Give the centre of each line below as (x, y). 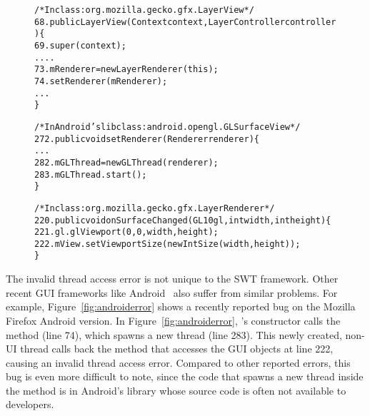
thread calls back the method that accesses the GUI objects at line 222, (177, 349)
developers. (30, 404)
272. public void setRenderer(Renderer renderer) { (147, 139)
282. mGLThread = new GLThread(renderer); (126, 162)
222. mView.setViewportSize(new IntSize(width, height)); (167, 244)
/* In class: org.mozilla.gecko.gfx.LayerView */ (144, 10)
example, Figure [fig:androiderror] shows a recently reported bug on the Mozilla (181, 306)
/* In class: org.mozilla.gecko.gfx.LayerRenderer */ (155, 208)
